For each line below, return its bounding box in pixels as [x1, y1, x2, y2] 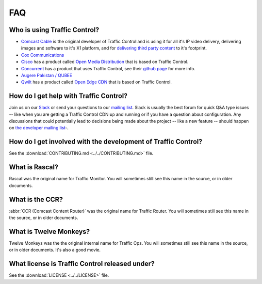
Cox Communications [21, 52, 64, 58]
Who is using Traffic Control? [9, 26, 99, 34]
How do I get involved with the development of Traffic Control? [9, 138, 202, 146]
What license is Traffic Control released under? [9, 260, 155, 268]
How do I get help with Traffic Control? [9, 92, 128, 100]
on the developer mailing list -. [9, 125, 69, 131]
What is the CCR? [9, 195, 63, 204]
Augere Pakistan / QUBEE [21, 73, 72, 79]
